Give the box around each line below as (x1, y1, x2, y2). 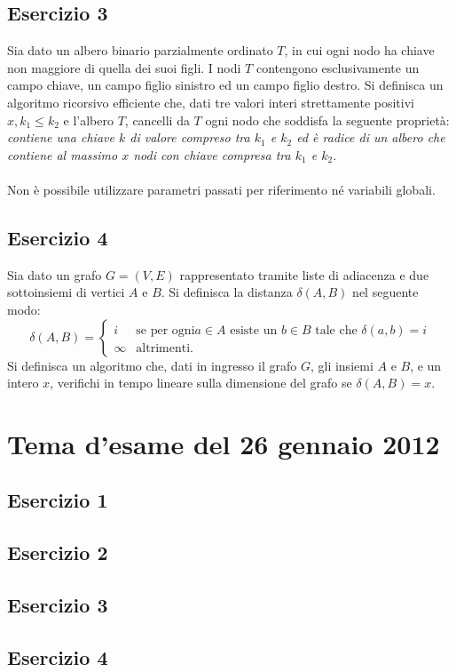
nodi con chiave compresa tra (133, 145, 291, 164)
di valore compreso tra (130, 128, 250, 147)
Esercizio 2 (7, 539, 108, 566)
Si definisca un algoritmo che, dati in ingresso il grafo (7, 356, 297, 374)
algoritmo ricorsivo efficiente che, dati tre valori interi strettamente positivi (7, 92, 414, 111)
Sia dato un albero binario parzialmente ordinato (7, 41, 273, 60)
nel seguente (352, 283, 419, 301)
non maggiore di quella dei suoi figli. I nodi (7, 58, 241, 76)
